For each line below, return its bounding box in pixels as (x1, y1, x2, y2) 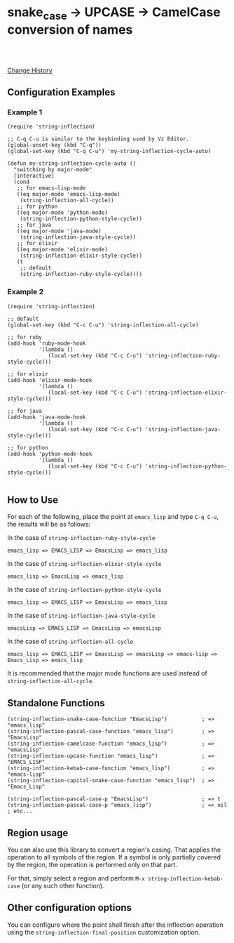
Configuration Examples (7, 86, 116, 98)
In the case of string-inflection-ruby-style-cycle (7, 534, 156, 542)
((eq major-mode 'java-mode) (16, 227, 102, 235)
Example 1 (7, 107, 43, 117)
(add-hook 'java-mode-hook (7, 414, 86, 421)
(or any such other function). (21, 881, 104, 890)
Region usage (7, 826, 69, 839)
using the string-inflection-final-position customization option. (7, 928, 200, 936)
